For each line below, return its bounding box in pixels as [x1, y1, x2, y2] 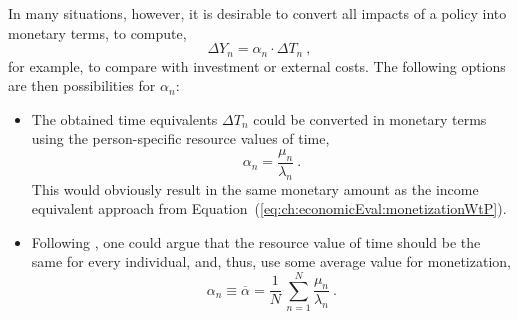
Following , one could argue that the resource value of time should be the [31, 231, 481, 252]
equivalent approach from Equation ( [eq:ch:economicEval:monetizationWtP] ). [31, 198, 507, 219]
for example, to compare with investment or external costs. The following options [8, 55, 506, 76]
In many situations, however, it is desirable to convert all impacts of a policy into [8, 3, 507, 23]
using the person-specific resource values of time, [31, 128, 330, 149]
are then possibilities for [8, 75, 156, 96]
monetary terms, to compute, [8, 22, 187, 43]
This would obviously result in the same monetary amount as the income [31, 178, 479, 199]
